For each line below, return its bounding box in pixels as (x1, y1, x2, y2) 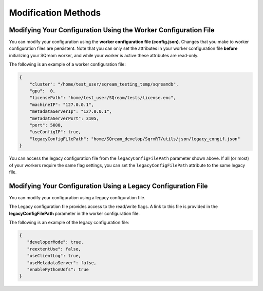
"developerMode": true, (27, 239, 84, 245)
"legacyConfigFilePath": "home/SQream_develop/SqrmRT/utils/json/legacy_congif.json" (29, 136, 241, 142)
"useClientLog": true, (27, 253, 81, 259)
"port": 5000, (29, 122, 63, 128)
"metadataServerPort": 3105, (29, 115, 99, 121)
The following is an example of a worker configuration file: (9, 62, 126, 67)
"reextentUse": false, (27, 246, 81, 251)
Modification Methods (9, 7, 101, 18)
